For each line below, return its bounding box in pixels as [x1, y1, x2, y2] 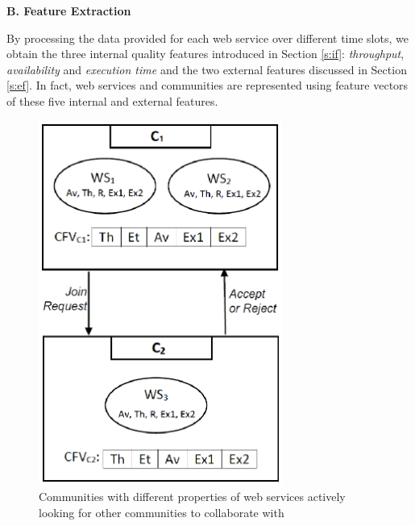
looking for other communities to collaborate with [39, 503, 284, 520]
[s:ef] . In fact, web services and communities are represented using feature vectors [6, 77, 409, 94]
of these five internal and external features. [6, 92, 218, 109]
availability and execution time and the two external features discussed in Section [6, 61, 407, 77]
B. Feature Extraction [6, 2, 131, 19]
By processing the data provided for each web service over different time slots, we [6, 29, 409, 46]
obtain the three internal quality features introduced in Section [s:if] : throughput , [6, 45, 405, 62]
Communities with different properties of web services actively [39, 488, 346, 504]
